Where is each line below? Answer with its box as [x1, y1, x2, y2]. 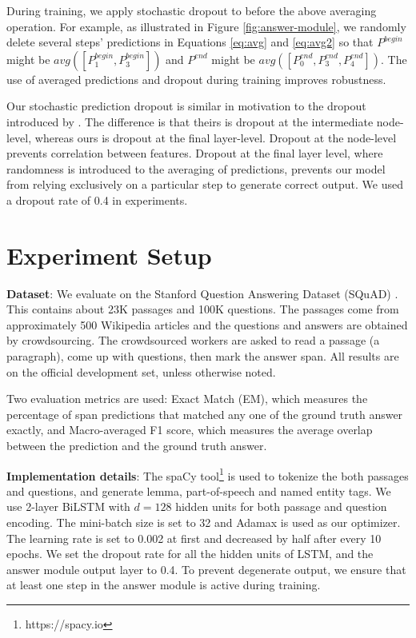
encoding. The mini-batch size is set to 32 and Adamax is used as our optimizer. [6, 514, 401, 531]
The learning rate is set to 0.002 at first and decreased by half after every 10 [6, 529, 382, 546]
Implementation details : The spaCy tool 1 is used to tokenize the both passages [6, 465, 409, 484]
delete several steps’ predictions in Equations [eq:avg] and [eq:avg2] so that [6, 34, 374, 50]
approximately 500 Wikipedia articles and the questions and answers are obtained [6, 316, 408, 333]
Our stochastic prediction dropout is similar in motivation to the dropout [6, 98, 366, 114]
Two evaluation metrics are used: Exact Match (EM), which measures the [6, 390, 368, 407]
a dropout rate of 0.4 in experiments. [6, 191, 188, 208]
